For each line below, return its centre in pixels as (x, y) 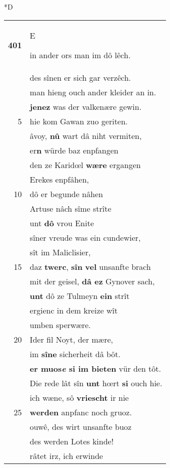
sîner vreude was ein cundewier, (85, 237)
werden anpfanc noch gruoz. (81, 412)
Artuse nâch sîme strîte (70, 208)
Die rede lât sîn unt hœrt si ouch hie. (96, 383)
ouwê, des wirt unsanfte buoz (80, 426)
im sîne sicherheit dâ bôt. (75, 354)
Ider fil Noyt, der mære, (71, 339)
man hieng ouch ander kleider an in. (93, 92)
